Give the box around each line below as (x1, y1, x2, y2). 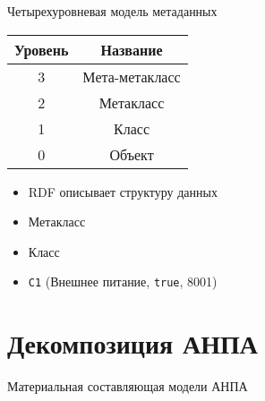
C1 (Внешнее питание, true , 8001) (28, 272, 218, 291)
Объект (109, 143, 154, 165)
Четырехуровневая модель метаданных (7, 2, 218, 20)
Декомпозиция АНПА (7, 325, 258, 362)
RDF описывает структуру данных (28, 182, 218, 200)
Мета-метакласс (82, 65, 181, 87)
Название (100, 38, 163, 60)
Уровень (14, 38, 69, 60)
